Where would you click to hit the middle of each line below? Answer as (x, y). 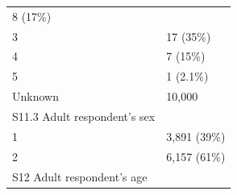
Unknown (35, 96)
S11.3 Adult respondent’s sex (84, 116)
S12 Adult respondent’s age (80, 176)
